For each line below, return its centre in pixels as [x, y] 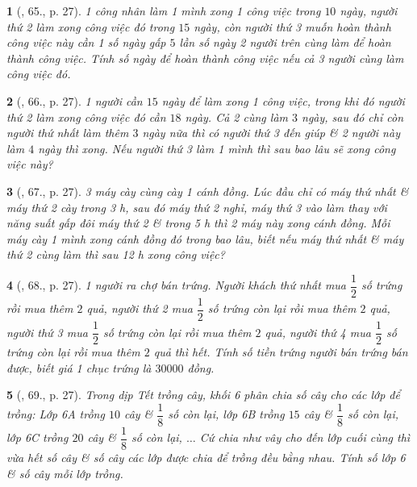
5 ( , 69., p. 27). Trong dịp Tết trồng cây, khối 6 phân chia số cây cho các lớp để [203, 395]
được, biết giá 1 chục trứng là [79, 367]
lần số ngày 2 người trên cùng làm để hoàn [285, 42]
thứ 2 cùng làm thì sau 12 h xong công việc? [116, 254]
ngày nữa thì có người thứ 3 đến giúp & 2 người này [271, 133]
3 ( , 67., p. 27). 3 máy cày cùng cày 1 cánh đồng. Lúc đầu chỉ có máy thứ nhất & [208, 191]
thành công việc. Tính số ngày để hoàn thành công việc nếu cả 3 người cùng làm [205, 58]
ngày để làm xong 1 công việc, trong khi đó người [283, 100]
